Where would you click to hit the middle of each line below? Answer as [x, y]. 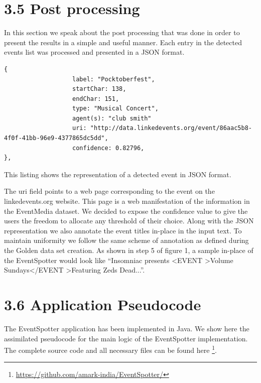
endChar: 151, [96, 99]
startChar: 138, [99, 89]
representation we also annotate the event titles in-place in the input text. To [123, 230]
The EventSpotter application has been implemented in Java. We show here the [127, 328]
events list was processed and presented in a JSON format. [94, 52]
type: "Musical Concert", [115, 109]
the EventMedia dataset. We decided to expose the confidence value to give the [126, 211]
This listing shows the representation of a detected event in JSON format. [118, 174]
